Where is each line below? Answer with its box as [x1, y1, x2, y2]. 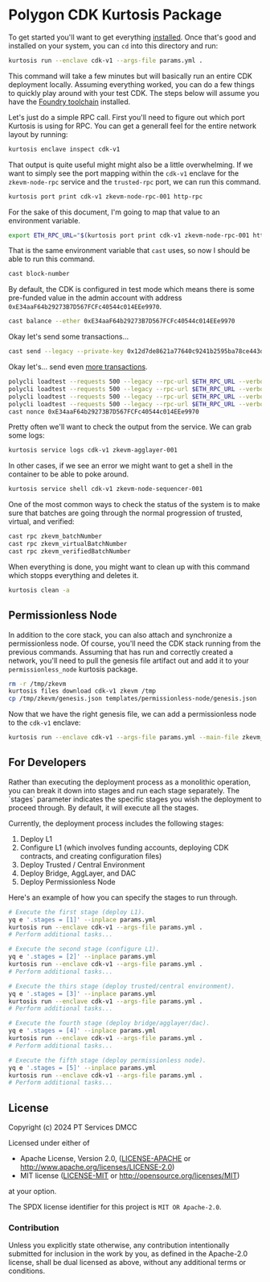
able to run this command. [8, 254, 95, 264]
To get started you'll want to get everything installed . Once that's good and [8, 32, 257, 42]
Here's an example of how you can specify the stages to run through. [8, 893, 239, 902]
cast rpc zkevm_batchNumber [8, 532, 103, 541]
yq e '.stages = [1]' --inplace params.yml [8, 915, 157, 924]
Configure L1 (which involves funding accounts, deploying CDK [19, 843, 229, 852]
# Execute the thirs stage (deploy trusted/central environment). [8, 982, 235, 990]
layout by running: [8, 129, 68, 139]
